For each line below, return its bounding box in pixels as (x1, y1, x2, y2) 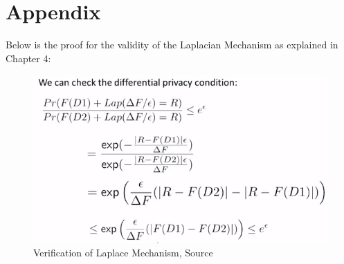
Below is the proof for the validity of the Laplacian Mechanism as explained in (6, 37, 338, 52)
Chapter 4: (6, 50, 51, 65)
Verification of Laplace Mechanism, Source (33, 245, 213, 260)
